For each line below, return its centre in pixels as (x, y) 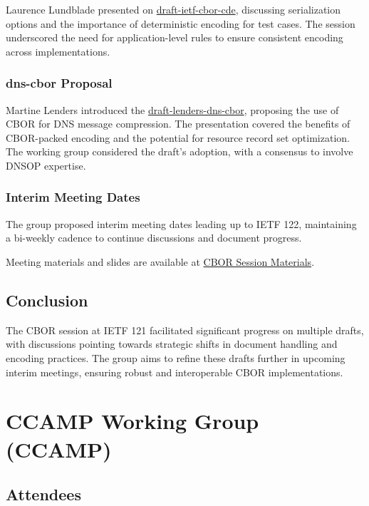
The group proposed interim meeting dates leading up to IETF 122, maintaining (181, 223)
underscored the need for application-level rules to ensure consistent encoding (175, 37)
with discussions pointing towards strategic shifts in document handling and (172, 344)
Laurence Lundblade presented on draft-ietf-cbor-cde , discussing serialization (173, 9)
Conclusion (47, 300)
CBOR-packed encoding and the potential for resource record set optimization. (178, 137)
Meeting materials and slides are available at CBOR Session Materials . (160, 261)
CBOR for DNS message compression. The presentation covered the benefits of (178, 124)
